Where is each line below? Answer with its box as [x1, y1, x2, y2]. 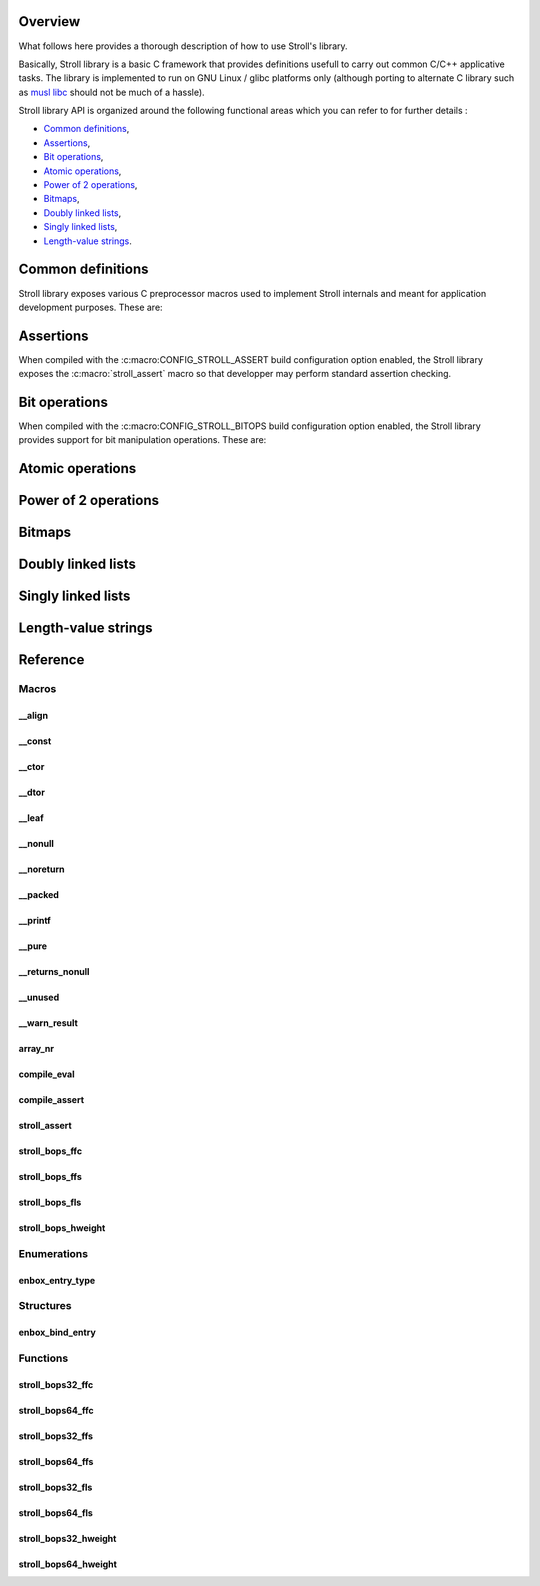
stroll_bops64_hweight [18, 1558, 117, 1570]
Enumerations [18, 1246, 89, 1260]
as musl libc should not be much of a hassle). [18, 86, 205, 98]
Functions [18, 1351, 69, 1365]
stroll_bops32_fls [18, 1481, 93, 1493]
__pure [18, 940, 48, 952]
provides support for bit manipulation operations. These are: [18, 434, 267, 446]
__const [18, 735, 52, 747]
